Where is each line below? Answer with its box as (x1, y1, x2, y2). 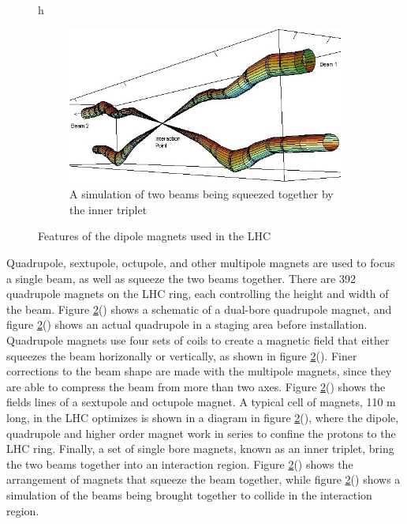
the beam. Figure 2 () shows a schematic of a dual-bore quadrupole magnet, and (6, 300, 392, 317)
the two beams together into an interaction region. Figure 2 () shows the (6, 455, 353, 472)
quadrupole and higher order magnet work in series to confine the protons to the (6, 424, 396, 441)
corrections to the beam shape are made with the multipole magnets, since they (6, 363, 392, 379)
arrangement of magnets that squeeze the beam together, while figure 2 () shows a (6, 471, 401, 488)
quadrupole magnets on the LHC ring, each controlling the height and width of (6, 285, 389, 302)
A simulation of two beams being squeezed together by (69, 186, 334, 202)
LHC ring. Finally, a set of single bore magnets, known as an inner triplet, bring (6, 440, 394, 457)
